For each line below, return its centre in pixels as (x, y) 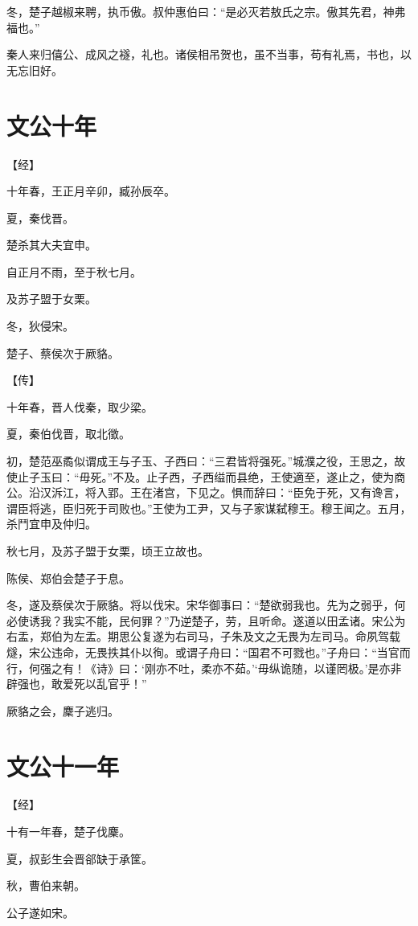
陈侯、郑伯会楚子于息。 (68, 578)
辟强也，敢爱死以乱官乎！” (77, 684)
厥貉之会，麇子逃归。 (63, 710)
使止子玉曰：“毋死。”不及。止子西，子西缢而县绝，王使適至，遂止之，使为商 (206, 476)
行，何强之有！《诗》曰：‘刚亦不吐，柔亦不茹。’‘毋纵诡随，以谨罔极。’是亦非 (204, 668)
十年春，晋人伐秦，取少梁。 (80, 406)
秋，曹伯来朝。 (46, 885)
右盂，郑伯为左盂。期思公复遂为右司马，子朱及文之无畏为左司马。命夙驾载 (203, 636)
